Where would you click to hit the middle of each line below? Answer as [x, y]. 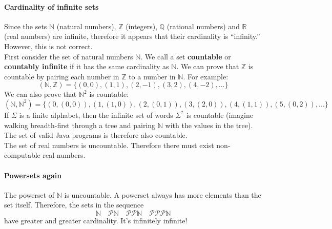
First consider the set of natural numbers [69, 56]
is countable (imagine [220, 114]
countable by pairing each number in [62, 76]
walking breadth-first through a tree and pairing [80, 125]
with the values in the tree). [209, 125]
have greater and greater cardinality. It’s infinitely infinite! [96, 220]
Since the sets [26, 26]
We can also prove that [40, 94]
